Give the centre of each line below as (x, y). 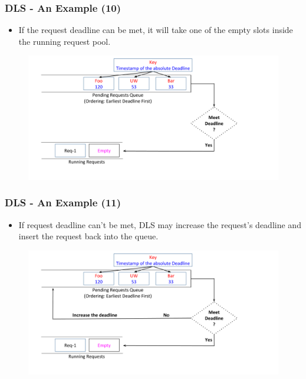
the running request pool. (65, 41)
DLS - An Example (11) (63, 202)
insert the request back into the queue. (88, 236)
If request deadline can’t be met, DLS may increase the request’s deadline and (160, 224)
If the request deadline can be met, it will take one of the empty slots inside (156, 30)
